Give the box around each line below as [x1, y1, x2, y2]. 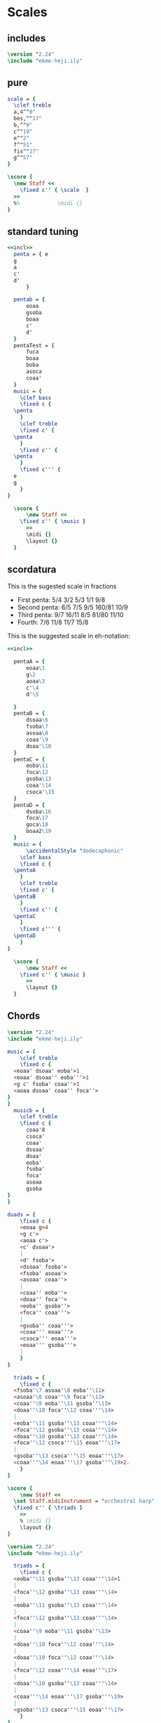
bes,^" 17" [13, 115, 42, 122]
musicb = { [13, 1106, 45, 1114]
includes [7, 32, 46, 44]
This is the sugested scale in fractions [7, 582, 117, 591]
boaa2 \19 [25, 827, 52, 835]
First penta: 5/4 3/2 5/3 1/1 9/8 [17, 595, 106, 605]
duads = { [7, 1211, 36, 1218]
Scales [7, 4, 48, 20]
